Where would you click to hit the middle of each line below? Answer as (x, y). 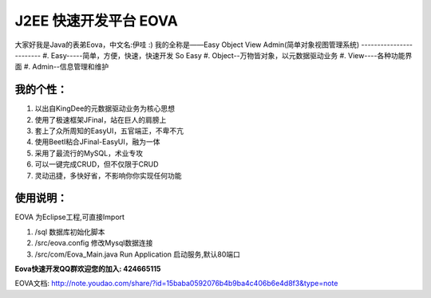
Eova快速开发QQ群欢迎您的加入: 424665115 (88, 269)
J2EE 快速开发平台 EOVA (97, 21)
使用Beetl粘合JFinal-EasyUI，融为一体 (97, 142)
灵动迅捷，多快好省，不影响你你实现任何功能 (108, 175)
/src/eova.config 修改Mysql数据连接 (94, 243)
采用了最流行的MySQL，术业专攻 (89, 153)
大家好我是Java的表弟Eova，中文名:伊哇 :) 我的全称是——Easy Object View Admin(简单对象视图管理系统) (187, 45)
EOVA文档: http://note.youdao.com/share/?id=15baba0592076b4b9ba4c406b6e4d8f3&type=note (176, 284)
